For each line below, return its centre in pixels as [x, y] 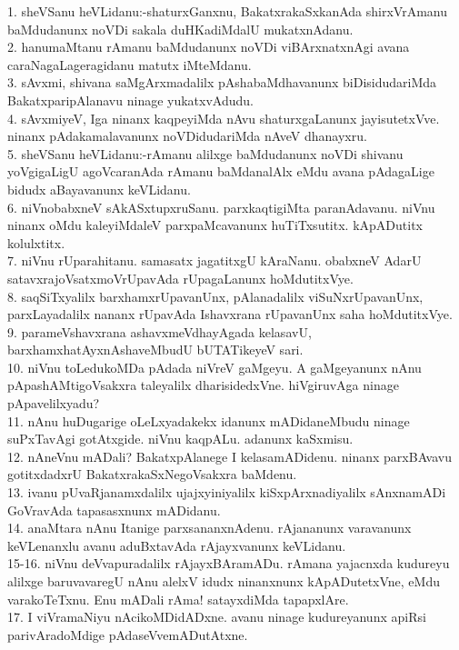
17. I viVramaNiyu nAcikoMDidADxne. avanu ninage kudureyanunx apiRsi [217, 617]
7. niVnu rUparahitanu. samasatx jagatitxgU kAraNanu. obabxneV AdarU [215, 260]
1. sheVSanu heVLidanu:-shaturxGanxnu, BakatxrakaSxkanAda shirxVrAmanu [227, 11]
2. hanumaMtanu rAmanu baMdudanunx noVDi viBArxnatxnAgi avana [209, 47]
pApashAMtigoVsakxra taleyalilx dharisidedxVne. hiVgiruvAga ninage [203, 385]
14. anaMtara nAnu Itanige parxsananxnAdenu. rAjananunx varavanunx [210, 528]
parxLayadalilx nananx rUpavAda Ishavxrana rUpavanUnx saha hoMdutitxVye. [230, 314]
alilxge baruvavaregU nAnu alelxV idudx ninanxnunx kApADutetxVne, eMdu [224, 581]
